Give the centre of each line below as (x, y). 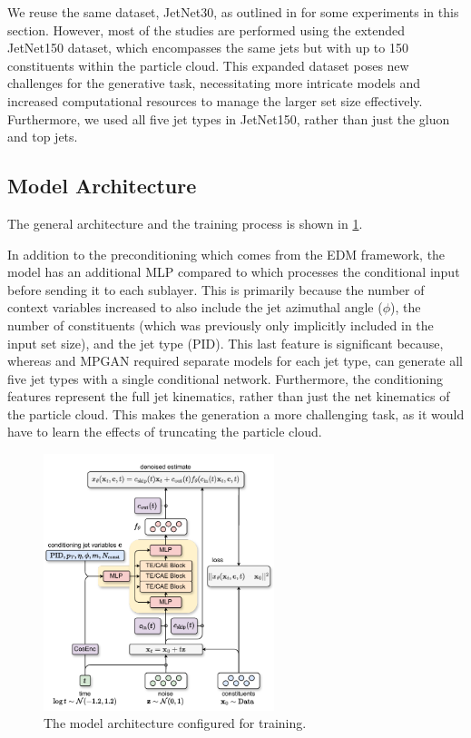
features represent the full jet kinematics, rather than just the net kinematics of (229, 396)
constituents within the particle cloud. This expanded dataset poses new (208, 65)
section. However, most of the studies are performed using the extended (206, 30)
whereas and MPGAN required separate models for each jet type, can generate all (235, 361)
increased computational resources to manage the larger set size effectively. (215, 100)
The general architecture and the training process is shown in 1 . (185, 223)
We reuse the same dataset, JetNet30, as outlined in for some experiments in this (233, 12)
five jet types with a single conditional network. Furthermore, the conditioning (226, 378)
